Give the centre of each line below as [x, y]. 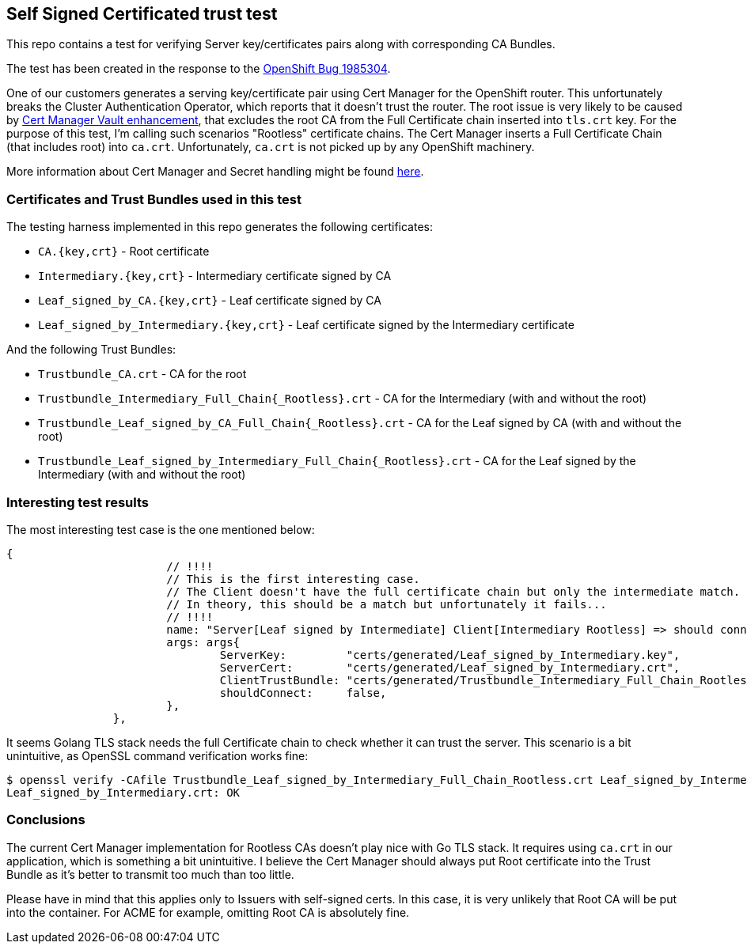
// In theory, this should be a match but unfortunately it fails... [387, 604]
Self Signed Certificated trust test [142, 14]
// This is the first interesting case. [293, 579]
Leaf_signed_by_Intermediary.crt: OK [123, 792]
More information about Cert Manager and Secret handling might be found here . [215, 172]
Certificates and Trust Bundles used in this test [154, 199]
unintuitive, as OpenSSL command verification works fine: [157, 755]
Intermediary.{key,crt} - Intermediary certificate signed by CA [215, 276]
